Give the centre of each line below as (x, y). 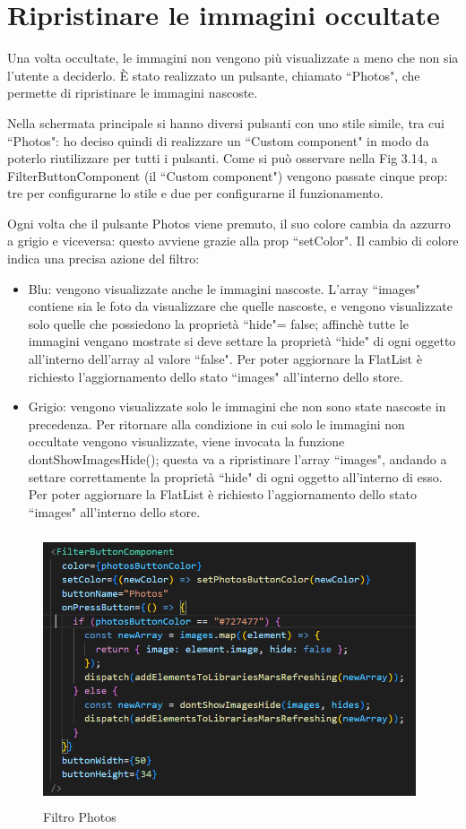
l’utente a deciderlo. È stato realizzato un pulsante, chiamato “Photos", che (214, 75)
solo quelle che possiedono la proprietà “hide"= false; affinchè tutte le (218, 323)
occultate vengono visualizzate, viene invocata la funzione (186, 441)
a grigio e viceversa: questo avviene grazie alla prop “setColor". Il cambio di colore (233, 241)
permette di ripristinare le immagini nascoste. (133, 93)
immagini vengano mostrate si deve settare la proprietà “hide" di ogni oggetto (242, 341)
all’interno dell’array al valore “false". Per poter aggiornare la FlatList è (225, 359)
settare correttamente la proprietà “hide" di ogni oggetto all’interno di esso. (235, 476)
